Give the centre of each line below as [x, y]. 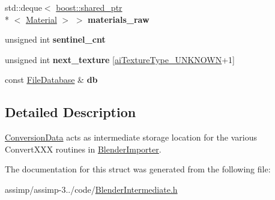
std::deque [23, 7]
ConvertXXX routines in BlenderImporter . [83, 149]
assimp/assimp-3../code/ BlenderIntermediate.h [91, 189]
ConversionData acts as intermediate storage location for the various [131, 137]
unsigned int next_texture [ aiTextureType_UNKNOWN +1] [120, 59]
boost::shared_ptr [89, 7]
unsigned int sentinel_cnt [55, 39]
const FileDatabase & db [51, 80]
